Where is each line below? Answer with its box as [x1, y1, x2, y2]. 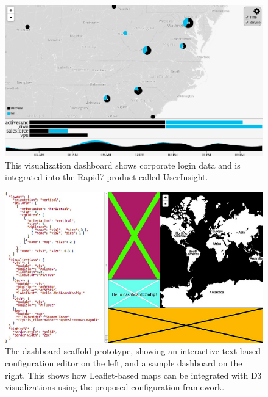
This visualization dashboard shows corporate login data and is [5, 158, 241, 171]
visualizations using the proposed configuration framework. [5, 381, 225, 393]
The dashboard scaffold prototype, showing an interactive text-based [5, 344, 261, 357]
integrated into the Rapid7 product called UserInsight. [5, 170, 208, 183]
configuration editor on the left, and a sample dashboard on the [5, 357, 242, 370]
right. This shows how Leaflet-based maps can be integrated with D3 [5, 368, 262, 381]
